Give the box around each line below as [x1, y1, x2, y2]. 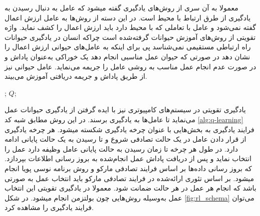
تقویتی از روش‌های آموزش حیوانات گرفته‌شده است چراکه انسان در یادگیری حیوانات [5, 31, 256, 42]
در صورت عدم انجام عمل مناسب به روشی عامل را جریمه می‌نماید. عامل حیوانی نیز [5, 61, 256, 71]
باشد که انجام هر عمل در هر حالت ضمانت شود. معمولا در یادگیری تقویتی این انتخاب [5, 183, 256, 193]
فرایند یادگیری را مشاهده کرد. [5, 202, 94, 213]
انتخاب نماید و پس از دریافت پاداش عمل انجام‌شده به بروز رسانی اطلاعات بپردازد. [5, 153, 251, 164]
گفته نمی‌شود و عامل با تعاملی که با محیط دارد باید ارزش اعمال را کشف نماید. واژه [5, 22, 256, 32]
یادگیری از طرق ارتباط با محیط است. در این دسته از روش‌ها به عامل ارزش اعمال [5, 12, 251, 22]
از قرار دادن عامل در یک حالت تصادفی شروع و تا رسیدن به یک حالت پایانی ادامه [5, 134, 246, 144]
